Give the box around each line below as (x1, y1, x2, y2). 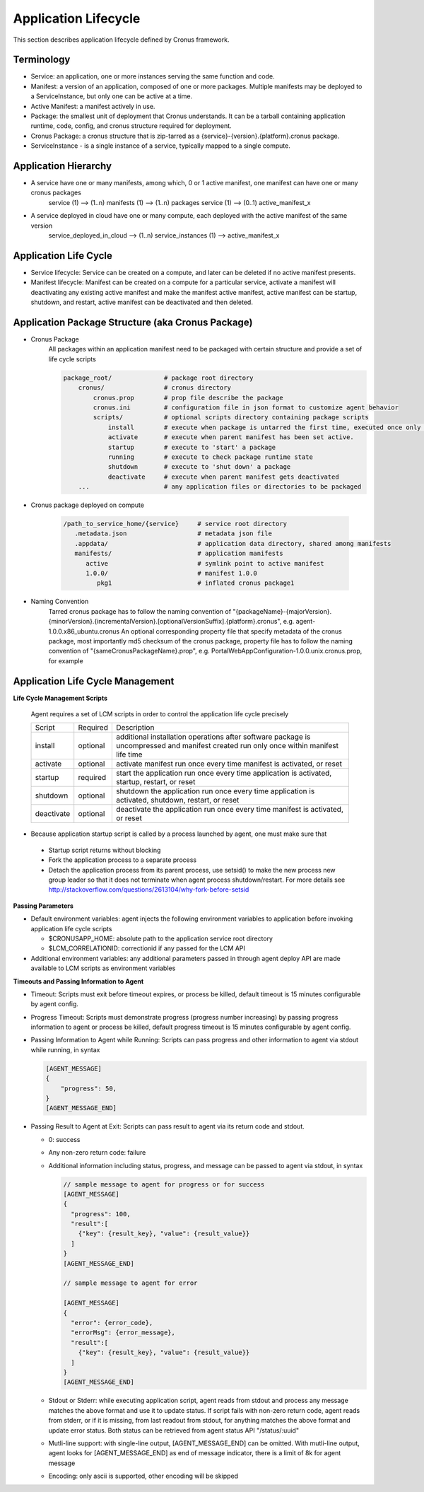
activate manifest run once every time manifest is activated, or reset (115, 759, 343, 769)
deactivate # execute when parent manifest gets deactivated (107, 472, 339, 481)
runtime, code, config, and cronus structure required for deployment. (30, 122, 232, 130)
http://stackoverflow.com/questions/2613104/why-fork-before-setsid (48, 885, 249, 894)
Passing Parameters (13, 902, 74, 910)
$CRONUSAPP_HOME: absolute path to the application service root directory (48, 934, 273, 943)
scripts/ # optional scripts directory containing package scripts (93, 414, 369, 421)
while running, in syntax (30, 1045, 100, 1054)
